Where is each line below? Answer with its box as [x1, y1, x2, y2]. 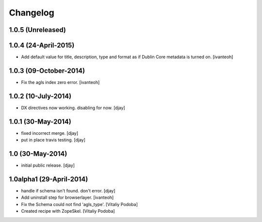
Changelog [9, 7, 54, 18]
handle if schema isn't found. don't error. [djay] [21, 188, 115, 193]
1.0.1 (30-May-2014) [9, 117, 71, 126]
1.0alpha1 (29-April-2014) [9, 175, 88, 183]
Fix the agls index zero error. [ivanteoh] [21, 79, 100, 85]
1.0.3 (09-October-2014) [9, 66, 85, 75]
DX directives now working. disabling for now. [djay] [21, 105, 126, 111]
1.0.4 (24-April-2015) [9, 41, 75, 49]
